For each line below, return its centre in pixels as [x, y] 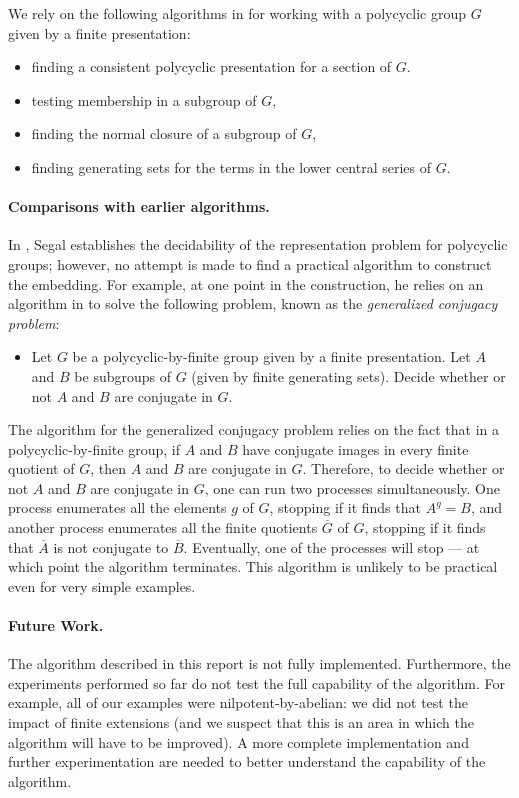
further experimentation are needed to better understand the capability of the [247, 761]
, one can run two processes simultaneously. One [352, 487]
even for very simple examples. [102, 585]
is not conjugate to [111, 546]
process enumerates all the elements [117, 507]
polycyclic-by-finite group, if [94, 448]
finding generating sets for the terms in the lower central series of [231, 166]
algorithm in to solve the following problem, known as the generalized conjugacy [253, 303]
